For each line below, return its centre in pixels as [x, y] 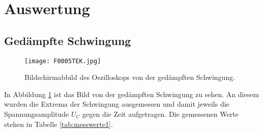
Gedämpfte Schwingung [68, 40]
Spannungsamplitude [37, 114]
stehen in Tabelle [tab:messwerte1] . [59, 124]
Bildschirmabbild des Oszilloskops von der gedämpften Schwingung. [130, 77]
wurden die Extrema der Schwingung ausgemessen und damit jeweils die [117, 104]
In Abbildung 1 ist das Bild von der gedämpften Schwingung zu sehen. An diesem [132, 94]
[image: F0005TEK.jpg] [63, 61]
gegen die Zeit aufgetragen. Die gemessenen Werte [160, 114]
